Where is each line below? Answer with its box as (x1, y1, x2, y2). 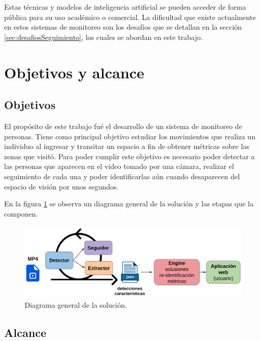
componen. (4, 208, 38, 219)
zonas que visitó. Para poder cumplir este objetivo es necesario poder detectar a (4, 151, 255, 161)
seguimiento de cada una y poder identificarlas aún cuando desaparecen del (4, 170, 240, 181)
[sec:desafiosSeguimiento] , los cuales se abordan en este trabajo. (4, 31, 203, 42)
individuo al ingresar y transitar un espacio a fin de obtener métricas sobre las (4, 141, 250, 152)
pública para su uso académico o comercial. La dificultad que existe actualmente (4, 11, 256, 22)
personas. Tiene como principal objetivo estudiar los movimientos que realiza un (4, 131, 255, 141)
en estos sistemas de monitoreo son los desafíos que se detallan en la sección (4, 22, 242, 32)
